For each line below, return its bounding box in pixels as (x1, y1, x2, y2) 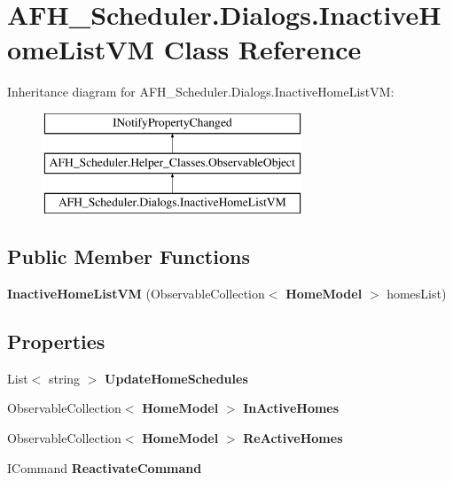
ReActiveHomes (243, 429, 343, 447)
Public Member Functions (7, 243, 250, 270)
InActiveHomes (243, 399, 340, 417)
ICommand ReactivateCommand (7, 458, 202, 477)
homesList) (387, 284, 447, 303)
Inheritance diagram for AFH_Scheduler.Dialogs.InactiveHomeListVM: (7, 82, 394, 101)
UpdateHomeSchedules (105, 369, 248, 387)
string (48, 369, 81, 387)
